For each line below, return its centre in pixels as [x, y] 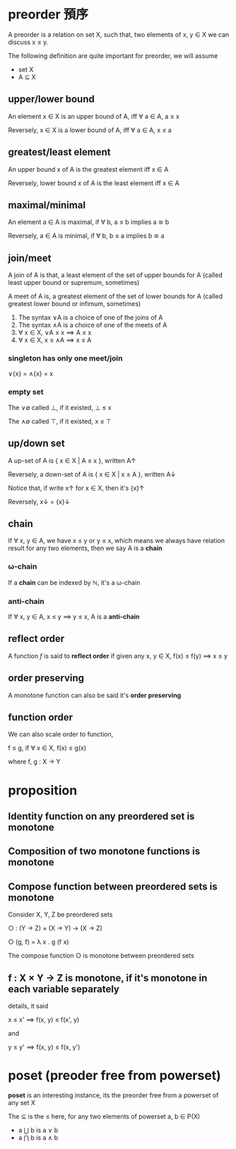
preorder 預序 [48, 14]
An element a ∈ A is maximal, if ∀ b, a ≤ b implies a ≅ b [89, 222]
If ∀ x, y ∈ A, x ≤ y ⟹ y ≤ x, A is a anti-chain [74, 617]
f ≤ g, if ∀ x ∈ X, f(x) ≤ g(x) [47, 748]
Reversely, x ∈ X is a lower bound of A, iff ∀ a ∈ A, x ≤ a [90, 130]
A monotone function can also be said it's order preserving [95, 695]
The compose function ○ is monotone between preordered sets [101, 956]
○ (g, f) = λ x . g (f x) [39, 942]
